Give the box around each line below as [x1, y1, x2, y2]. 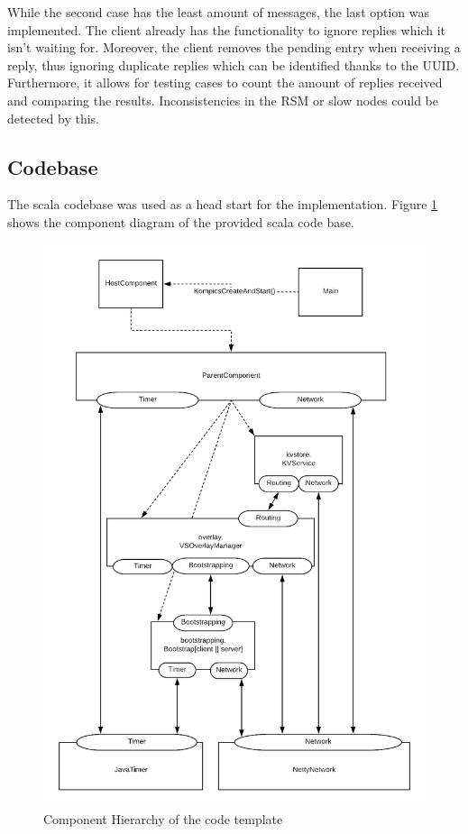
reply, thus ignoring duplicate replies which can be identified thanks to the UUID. [7, 55, 460, 74]
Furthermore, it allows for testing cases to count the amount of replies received [7, 73, 443, 92]
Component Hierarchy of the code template [43, 809, 283, 828]
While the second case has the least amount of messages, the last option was [7, 3, 430, 21]
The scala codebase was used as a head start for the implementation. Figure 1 [7, 195, 438, 214]
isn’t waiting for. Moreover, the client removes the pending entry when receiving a [7, 38, 461, 57]
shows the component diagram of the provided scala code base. [7, 212, 354, 231]
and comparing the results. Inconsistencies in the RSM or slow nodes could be [7, 90, 439, 109]
